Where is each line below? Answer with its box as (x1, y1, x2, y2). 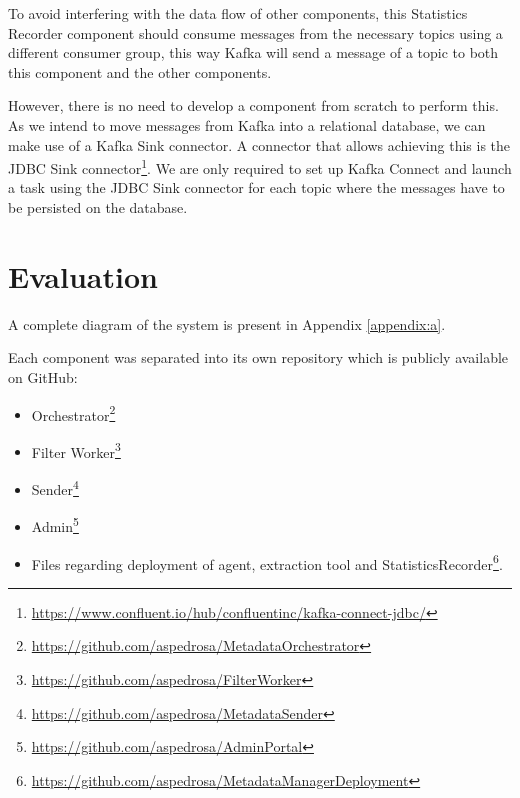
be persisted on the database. (8, 197, 188, 217)
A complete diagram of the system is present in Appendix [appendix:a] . (8, 313, 446, 334)
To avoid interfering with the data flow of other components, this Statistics (8, 3, 468, 23)
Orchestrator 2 (31, 401, 116, 425)
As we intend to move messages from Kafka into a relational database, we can (8, 114, 486, 135)
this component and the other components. (8, 61, 272, 82)
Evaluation (8, 255, 158, 296)
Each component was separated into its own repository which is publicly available (8, 347, 509, 368)
